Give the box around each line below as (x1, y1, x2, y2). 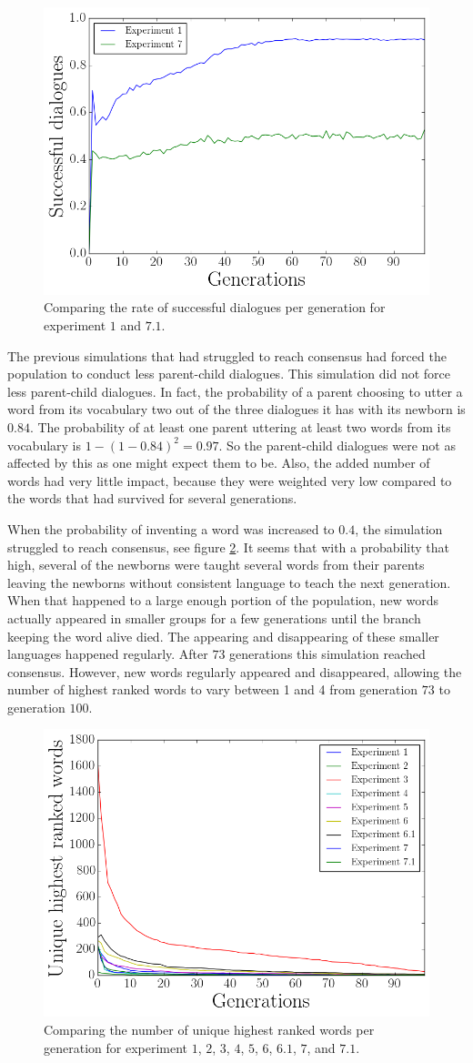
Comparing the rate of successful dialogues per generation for (44, 298, 386, 317)
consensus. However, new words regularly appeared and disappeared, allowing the (7, 662, 462, 681)
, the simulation (355, 519, 443, 538)
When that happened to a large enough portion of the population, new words (7, 591, 438, 610)
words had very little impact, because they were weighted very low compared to (7, 471, 452, 490)
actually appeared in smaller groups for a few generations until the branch (7, 608, 421, 627)
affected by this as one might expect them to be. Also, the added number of (7, 453, 430, 472)
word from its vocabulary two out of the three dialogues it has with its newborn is (7, 400, 466, 419)
